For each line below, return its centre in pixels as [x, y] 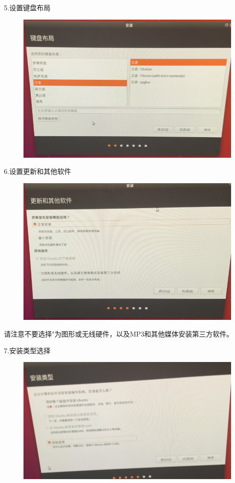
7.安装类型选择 [27, 350]
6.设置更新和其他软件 [37, 171]
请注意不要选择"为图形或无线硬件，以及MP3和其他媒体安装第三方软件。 [119, 333]
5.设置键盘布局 [27, 7]
